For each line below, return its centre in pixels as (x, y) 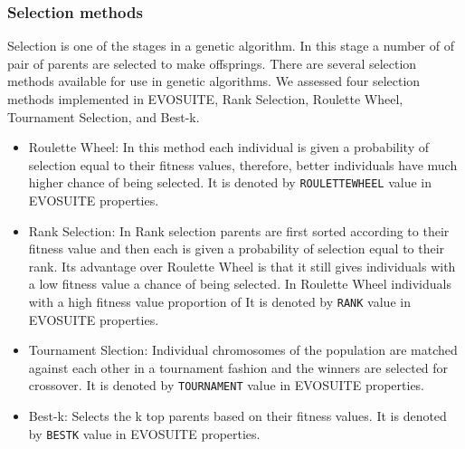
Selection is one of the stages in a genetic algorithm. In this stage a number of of (231, 46)
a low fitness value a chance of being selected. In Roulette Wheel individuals (240, 284)
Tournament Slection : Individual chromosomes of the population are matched (243, 350)
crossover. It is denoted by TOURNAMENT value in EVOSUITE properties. (227, 385)
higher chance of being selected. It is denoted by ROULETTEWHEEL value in (230, 182)
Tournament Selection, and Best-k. (104, 116)
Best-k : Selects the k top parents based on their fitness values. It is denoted (237, 416)
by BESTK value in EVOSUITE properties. (144, 433)
